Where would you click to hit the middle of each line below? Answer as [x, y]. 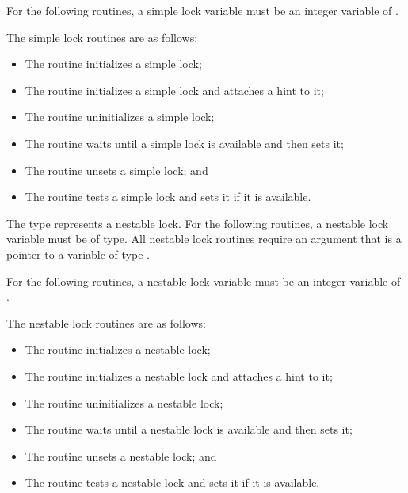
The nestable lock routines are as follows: [106, 322]
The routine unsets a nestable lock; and [121, 455]
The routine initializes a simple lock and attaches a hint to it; [174, 90]
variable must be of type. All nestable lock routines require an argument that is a [204, 239]
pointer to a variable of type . [78, 254]
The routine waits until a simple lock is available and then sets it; [184, 143]
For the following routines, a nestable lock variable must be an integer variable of [204, 281]
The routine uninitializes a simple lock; [120, 117]
